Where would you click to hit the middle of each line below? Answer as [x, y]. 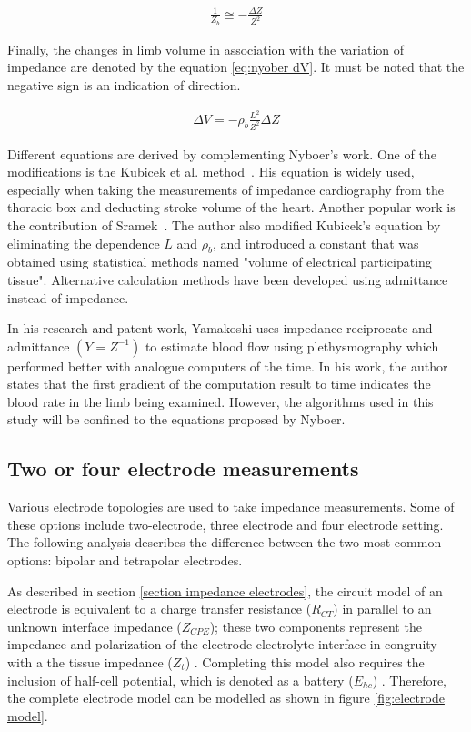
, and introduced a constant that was [316, 243]
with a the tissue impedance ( [90, 662]
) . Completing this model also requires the [305, 662]
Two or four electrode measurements [183, 468]
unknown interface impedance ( [95, 626]
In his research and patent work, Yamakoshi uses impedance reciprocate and [220, 328]
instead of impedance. [68, 297]
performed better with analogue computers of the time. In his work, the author [228, 366]
